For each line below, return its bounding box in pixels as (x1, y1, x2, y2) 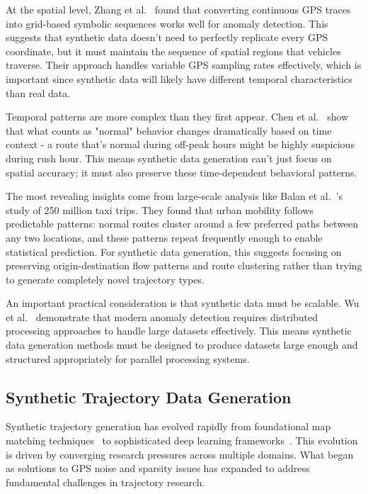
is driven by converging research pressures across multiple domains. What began (6, 447, 354, 461)
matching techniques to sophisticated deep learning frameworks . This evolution (6, 433, 358, 448)
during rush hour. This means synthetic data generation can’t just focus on (6, 150, 332, 165)
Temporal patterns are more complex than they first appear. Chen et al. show (6, 109, 349, 124)
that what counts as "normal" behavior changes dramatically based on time (6, 123, 332, 137)
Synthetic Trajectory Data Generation (6, 386, 292, 408)
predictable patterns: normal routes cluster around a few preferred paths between (6, 216, 359, 231)
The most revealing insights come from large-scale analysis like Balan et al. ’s (6, 189, 343, 203)
